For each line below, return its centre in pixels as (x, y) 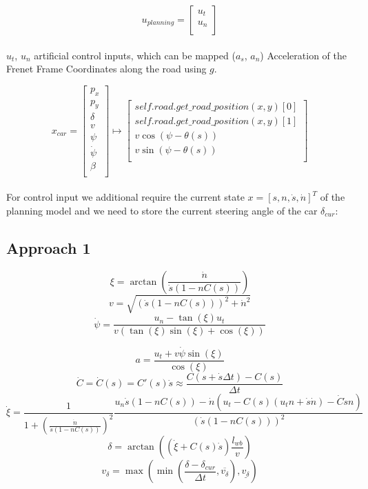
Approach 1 (49, 248)
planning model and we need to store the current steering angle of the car (162, 211)
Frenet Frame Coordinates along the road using (106, 69)
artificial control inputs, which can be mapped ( (135, 55)
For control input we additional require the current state (125, 197)
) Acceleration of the (303, 55)
